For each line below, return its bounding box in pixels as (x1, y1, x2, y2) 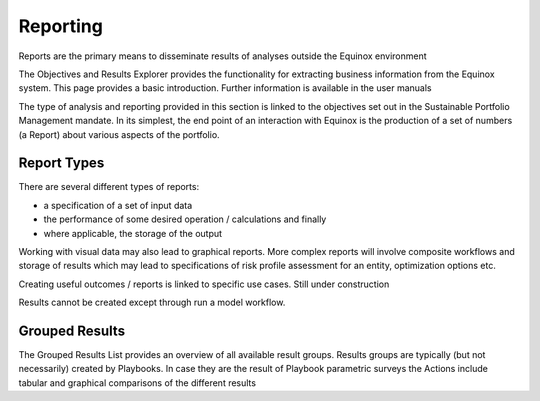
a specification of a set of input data (43, 199, 193, 211)
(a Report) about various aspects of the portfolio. (18, 128, 220, 140)
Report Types (18, 155, 105, 172)
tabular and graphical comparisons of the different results (18, 376, 257, 389)
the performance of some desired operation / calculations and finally (43, 213, 327, 225)
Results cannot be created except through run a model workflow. (18, 296, 286, 309)
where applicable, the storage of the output (43, 227, 223, 239)
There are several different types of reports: (18, 181, 200, 193)
